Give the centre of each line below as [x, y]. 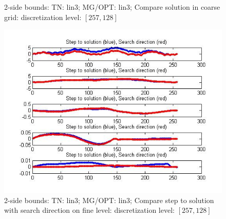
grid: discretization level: [43, 17]
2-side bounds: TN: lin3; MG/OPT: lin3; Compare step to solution [109, 200]
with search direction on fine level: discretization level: [89, 210]
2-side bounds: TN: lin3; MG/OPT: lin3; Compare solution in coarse [112, 7]
